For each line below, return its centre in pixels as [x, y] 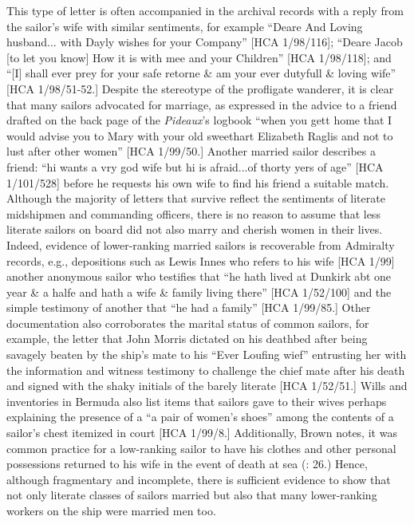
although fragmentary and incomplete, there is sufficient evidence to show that [199, 479]
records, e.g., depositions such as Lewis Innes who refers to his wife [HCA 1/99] [201, 260]
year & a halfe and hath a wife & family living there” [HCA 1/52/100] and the [199, 292]
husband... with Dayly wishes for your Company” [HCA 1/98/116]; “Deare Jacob [205, 42]
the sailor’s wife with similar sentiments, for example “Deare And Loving [185, 26]
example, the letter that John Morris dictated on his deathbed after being [187, 339]
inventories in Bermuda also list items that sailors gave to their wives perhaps [197, 401]
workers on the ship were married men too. [111, 510]
